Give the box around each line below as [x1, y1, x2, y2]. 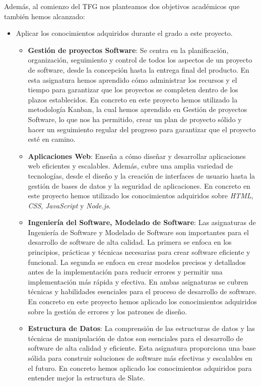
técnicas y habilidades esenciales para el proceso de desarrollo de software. [28, 286, 257, 297]
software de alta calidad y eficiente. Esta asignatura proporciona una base [28, 343, 256, 353]
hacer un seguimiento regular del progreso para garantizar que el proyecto [28, 124, 256, 134]
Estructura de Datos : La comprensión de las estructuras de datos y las [28, 323, 255, 334]
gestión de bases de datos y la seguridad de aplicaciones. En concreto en [28, 180, 250, 191]
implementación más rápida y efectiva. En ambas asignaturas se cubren [28, 276, 248, 287]
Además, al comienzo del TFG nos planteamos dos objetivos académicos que [4, 1, 240, 11]
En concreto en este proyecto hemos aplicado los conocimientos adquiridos [28, 296, 257, 307]
